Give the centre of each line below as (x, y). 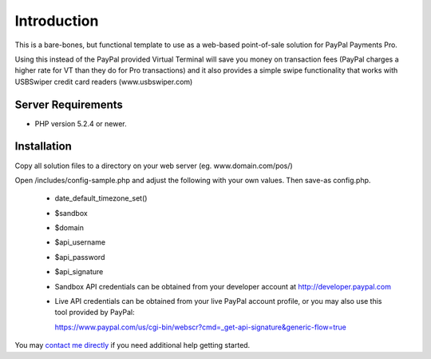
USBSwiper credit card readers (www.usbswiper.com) (104, 82)
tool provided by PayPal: (95, 313)
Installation (43, 147)
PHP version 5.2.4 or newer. (81, 123)
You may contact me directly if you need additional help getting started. (132, 345)
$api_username (80, 242)
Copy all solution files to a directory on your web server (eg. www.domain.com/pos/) (154, 166)
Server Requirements (69, 104)
